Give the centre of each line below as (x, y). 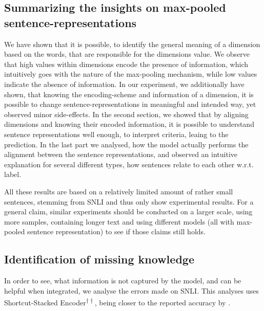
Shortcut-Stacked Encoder (45, 302)
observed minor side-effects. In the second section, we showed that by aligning (126, 114)
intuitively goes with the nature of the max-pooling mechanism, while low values (131, 74)
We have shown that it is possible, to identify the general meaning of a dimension (132, 44)
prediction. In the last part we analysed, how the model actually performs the (126, 144)
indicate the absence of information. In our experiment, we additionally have (124, 84)
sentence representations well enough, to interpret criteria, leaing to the (116, 134)
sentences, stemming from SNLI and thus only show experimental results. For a (129, 201)
